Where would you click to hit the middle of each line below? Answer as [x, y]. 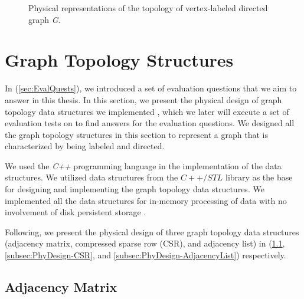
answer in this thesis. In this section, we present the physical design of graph [143, 99]
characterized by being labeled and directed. [85, 146]
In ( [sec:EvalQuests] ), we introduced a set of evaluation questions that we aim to [151, 88]
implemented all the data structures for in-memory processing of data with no [146, 200]
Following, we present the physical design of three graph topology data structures [152, 231]
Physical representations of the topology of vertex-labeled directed [148, 8]
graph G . [45, 19]
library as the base [259, 177]
